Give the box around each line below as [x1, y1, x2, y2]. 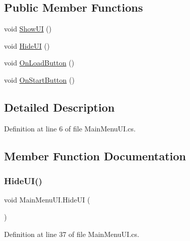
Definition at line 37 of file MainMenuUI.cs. [4, 228, 139, 239]
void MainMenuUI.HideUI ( [4, 194, 90, 205]
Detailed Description [4, 99, 115, 115]
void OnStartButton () [4, 74, 75, 85]
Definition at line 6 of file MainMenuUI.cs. [4, 123, 136, 133]
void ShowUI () [4, 23, 52, 34]
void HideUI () [4, 40, 50, 51]
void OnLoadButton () [4, 57, 74, 68]
